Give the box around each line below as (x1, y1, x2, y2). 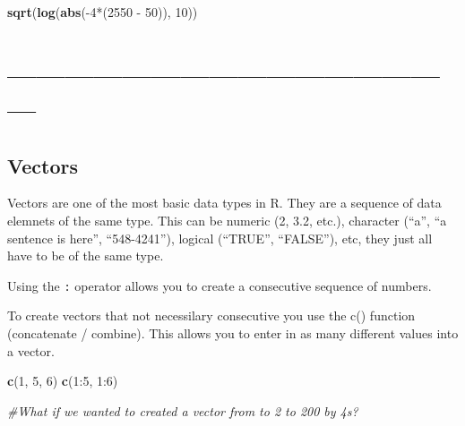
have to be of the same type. (7, 246, 164, 265)
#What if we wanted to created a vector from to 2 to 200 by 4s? (7, 401, 358, 420)
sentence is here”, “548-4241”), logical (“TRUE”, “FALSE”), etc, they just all (7, 228, 433, 247)
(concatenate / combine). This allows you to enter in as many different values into (7, 323, 459, 342)
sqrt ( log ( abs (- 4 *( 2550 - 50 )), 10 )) (7, 3, 198, 21)
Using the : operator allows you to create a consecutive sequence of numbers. (7, 276, 432, 294)
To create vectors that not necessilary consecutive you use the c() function (7, 306, 416, 325)
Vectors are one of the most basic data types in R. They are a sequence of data (7, 193, 442, 212)
